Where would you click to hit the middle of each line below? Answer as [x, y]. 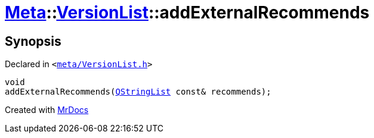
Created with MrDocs [47, 110]
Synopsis [33, 41]
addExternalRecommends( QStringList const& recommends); [138, 92]
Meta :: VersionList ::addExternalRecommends [187, 12]
